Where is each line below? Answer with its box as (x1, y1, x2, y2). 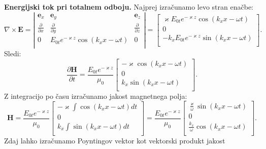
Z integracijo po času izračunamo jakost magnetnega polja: (4, 90, 187, 101)
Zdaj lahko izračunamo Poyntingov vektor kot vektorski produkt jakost (4, 135, 225, 145)
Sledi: (4, 48, 21, 59)
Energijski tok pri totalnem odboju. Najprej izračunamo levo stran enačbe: (4, 2, 254, 12)
